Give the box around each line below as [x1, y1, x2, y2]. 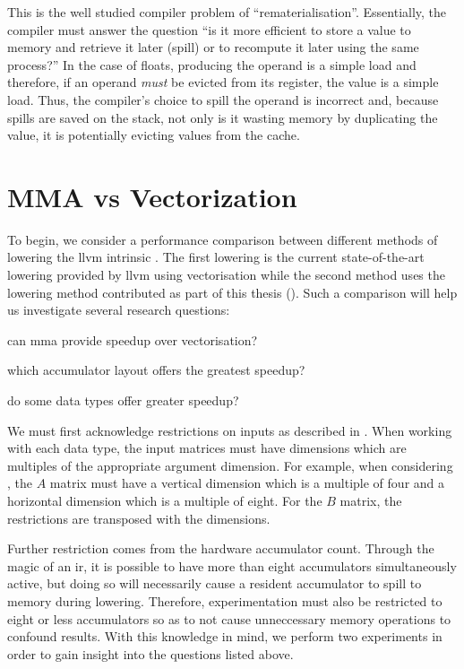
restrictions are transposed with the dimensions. [7, 508, 271, 527]
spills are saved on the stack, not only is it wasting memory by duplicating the [7, 108, 438, 126]
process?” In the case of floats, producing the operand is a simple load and [7, 55, 417, 74]
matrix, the [339, 491, 402, 509]
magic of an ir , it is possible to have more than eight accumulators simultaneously [7, 556, 457, 575]
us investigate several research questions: [7, 300, 230, 319]
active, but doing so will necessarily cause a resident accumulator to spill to [7, 574, 422, 593]
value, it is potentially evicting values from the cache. [7, 126, 300, 144]
